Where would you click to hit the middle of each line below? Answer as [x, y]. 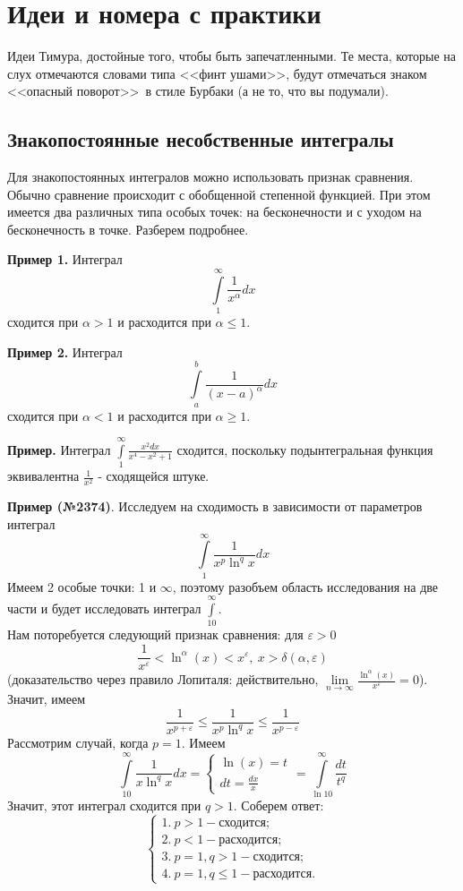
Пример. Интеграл [59, 449]
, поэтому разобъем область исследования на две [305, 586]
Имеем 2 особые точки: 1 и [82, 586]
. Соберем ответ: [279, 805]
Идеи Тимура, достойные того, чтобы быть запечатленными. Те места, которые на [232, 56]
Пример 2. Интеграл [65, 351]
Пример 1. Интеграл [65, 259]
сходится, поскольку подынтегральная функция [305, 449]
